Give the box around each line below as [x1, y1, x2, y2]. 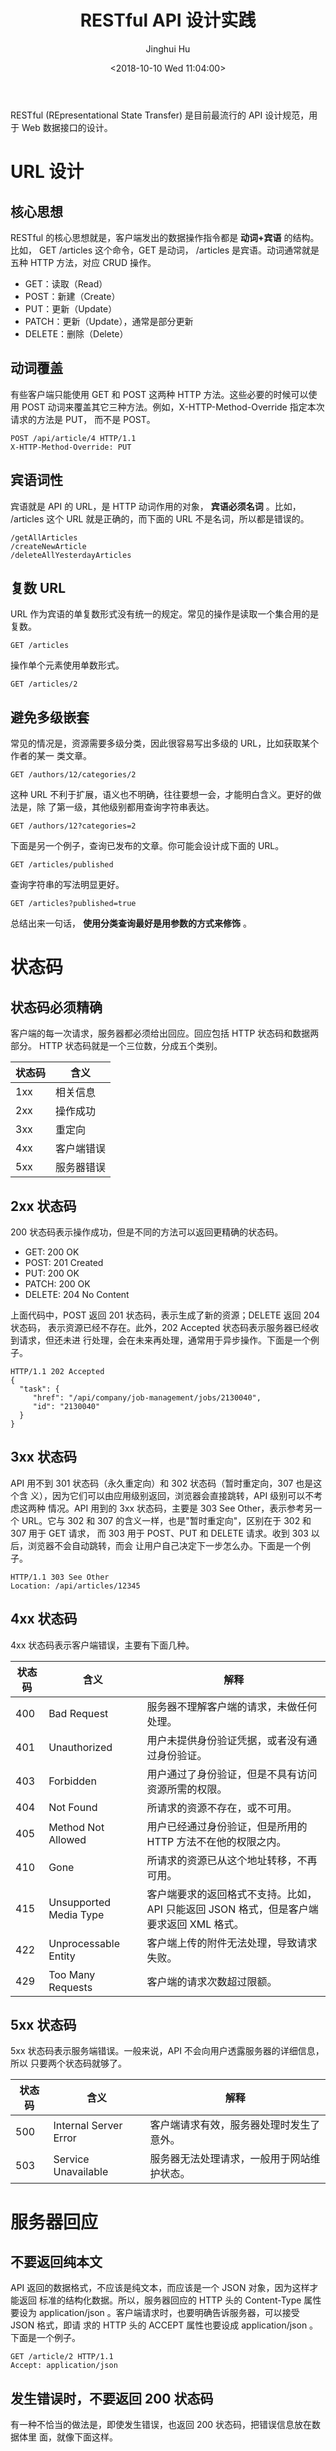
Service [53, 2152, 90, 2166]
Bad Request [48, 1706, 109, 1720]
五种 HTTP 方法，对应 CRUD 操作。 [10, 256, 157, 268]
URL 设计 [10, 161, 85, 183]
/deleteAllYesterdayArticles [10, 550, 132, 560]
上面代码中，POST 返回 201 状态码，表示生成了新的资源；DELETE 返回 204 [10, 1309, 321, 1321]
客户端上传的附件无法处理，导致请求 [146, 1936, 318, 1950]
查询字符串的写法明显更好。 [10, 879, 125, 891]
